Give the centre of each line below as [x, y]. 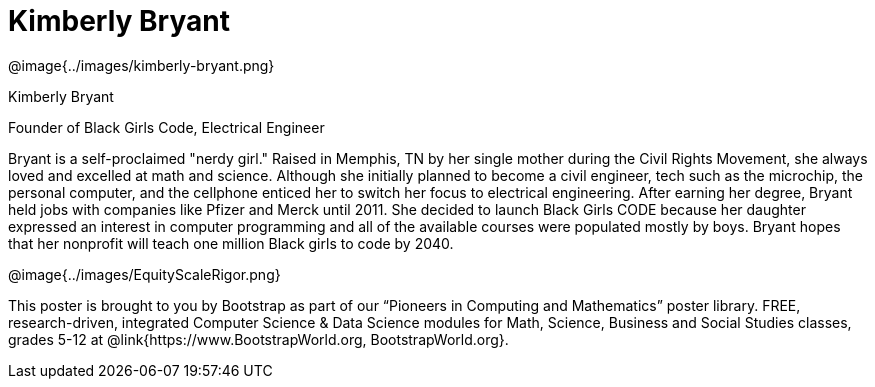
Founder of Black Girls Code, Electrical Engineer [166, 127]
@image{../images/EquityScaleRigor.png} [144, 274]
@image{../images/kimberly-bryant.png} [141, 65]
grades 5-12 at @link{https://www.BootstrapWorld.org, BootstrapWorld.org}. [258, 339]
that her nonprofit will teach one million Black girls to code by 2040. [231, 243]
